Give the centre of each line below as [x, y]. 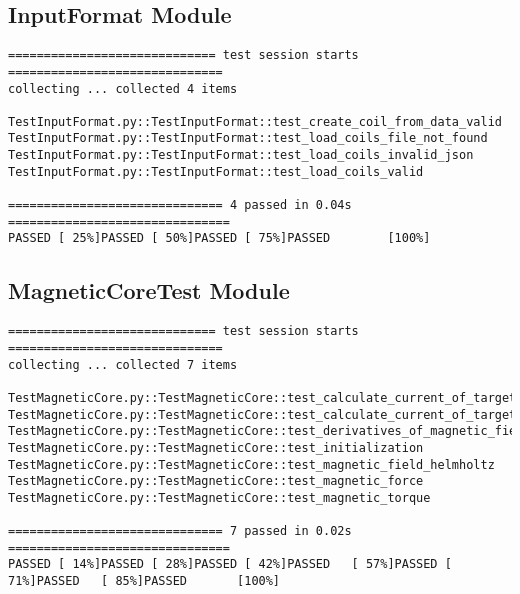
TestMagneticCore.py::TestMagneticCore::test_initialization [216, 447]
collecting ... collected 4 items [123, 88]
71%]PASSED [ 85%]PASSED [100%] [144, 581]
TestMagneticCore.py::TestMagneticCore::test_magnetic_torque [219, 497]
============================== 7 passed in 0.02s [180, 531]
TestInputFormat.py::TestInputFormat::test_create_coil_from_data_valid [255, 121]
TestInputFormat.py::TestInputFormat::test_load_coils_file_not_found [248, 138]
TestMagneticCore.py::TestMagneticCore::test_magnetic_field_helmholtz [251, 464]
